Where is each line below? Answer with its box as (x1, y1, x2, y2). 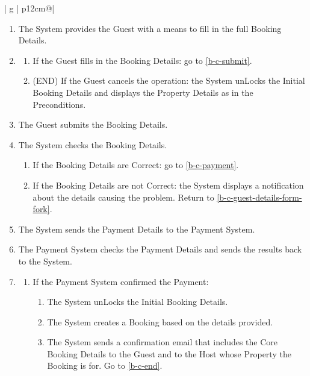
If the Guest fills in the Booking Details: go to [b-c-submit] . (33, 54, 252, 66)
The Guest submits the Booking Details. (18, 118, 168, 131)
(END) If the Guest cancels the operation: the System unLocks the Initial (33, 74, 305, 87)
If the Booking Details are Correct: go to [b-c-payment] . (33, 158, 239, 171)
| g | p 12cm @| (4, 2, 55, 14)
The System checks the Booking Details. (18, 138, 167, 151)
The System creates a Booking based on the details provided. (47, 315, 273, 328)
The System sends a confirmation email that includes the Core (47, 336, 278, 348)
